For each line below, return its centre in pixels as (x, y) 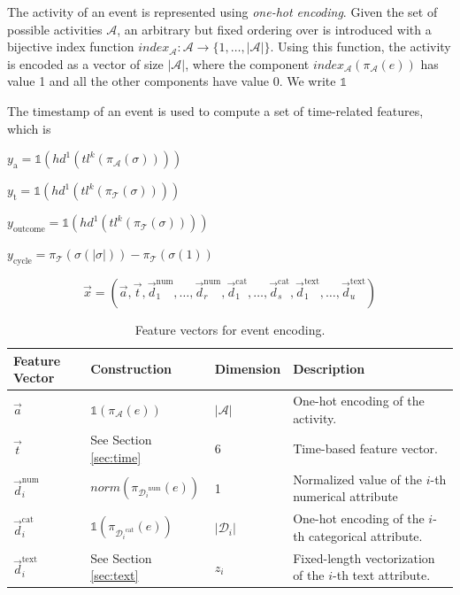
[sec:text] (115, 575)
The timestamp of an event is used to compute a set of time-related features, (215, 110)
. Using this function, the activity (360, 46)
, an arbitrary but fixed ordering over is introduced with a (274, 29)
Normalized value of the (357, 479)
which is (29, 128)
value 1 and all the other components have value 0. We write (172, 81)
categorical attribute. (366, 535)
